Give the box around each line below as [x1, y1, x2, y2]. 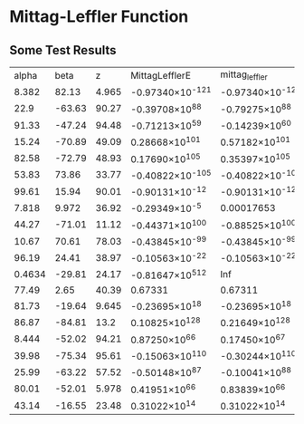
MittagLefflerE [130, 69, 192, 82]
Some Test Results [9, 43, 117, 58]
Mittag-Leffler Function [9, 6, 189, 27]
